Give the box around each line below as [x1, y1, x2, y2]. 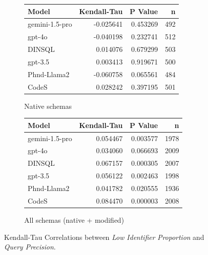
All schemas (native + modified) [24, 214, 124, 225]
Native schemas [24, 100, 72, 111]
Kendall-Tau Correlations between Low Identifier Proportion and [4, 231, 204, 242]
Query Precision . [4, 241, 56, 252]
